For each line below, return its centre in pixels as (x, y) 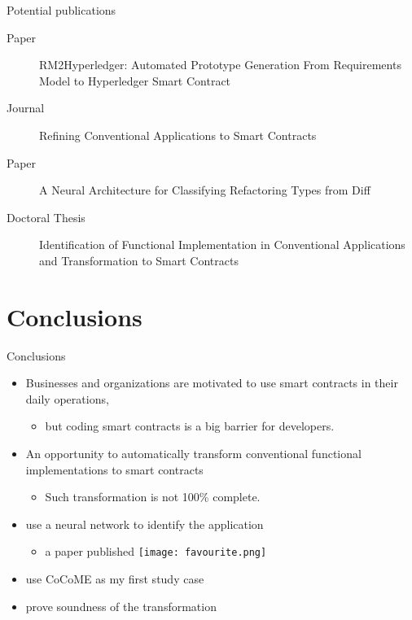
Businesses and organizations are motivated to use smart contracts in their (212, 383)
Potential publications (61, 10)
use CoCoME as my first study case (115, 579)
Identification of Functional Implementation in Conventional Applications (222, 245)
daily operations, (67, 398)
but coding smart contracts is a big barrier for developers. (190, 426)
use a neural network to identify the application (145, 524)
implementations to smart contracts (114, 469)
